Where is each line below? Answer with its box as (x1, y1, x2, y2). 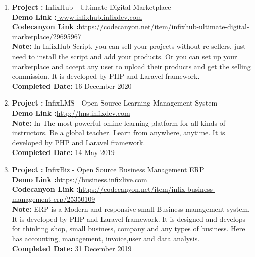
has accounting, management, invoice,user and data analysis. (12, 233, 200, 244)
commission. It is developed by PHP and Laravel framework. (12, 71, 200, 81)
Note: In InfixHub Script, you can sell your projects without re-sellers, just (12, 41, 246, 52)
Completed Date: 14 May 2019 (12, 147, 115, 158)
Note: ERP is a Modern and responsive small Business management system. (12, 203, 250, 214)
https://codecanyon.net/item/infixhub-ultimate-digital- (78, 21, 249, 32)
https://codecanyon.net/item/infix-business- (78, 184, 215, 194)
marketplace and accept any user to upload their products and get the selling (12, 61, 251, 71)
